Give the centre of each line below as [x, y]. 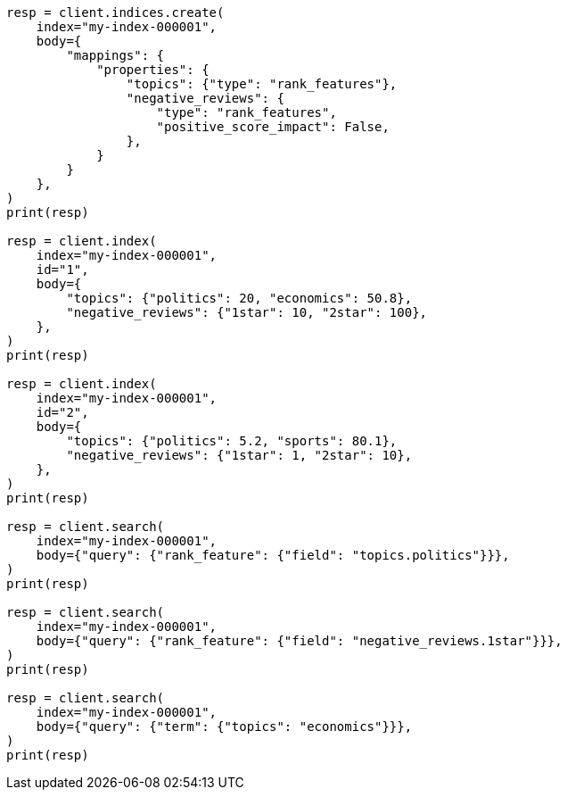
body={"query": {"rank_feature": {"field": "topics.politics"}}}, [273, 555]
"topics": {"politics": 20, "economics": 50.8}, [239, 298]
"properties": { [153, 70]
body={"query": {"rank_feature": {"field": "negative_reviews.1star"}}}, [299, 641]
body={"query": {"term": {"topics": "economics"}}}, [224, 726]
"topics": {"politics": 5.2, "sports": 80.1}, [232, 441]
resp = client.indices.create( [115, 12]
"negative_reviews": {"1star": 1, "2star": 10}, [239, 455]
